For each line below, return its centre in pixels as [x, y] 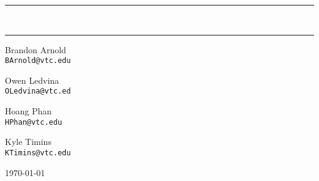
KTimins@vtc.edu [38, 153]
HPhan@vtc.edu [34, 122]
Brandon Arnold [36, 49]
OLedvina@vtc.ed [38, 91]
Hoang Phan [29, 111]
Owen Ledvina [32, 80]
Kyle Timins [28, 142]
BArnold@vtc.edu [38, 61]
